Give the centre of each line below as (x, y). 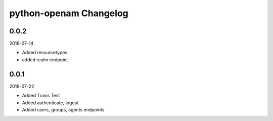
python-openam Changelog (69, 13)
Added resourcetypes (45, 53)
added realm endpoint (45, 59)
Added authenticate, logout (51, 103)
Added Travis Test (41, 96)
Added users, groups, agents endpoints (63, 109)
